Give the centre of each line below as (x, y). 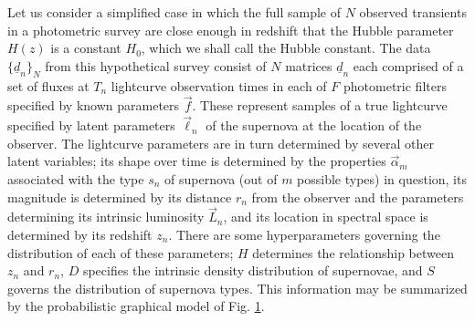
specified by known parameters (94, 105)
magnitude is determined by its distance (120, 197)
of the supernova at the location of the (314, 125)
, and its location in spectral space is (326, 217)
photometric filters (395, 85)
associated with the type (76, 178)
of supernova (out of (221, 178)
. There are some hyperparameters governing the (304, 234)
